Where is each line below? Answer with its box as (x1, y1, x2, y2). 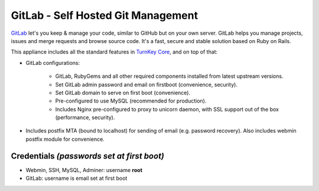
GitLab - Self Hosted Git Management (11, 9, 198, 22)
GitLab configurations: (25, 59, 80, 66)
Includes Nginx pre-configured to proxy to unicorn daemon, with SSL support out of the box (55, 106, 279, 113)
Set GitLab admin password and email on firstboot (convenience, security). (55, 81, 237, 88)
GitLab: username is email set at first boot (25, 174, 128, 182)
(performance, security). (55, 114, 115, 121)
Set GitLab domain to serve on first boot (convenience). (55, 89, 191, 96)
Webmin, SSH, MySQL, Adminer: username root (25, 166, 143, 173)
